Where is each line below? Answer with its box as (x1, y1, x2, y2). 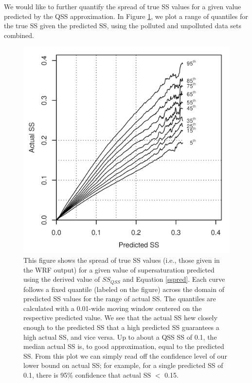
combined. (4, 30, 34, 40)
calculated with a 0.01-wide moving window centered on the (23, 303, 202, 313)
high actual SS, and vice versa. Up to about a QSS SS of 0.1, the (23, 331, 217, 342)
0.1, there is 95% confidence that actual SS (23, 369, 151, 380)
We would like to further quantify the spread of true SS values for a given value (4, 1, 241, 11)
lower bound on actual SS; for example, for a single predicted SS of (23, 360, 223, 370)
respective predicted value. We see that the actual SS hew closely (23, 312, 217, 323)
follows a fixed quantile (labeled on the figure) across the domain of (23, 284, 224, 294)
